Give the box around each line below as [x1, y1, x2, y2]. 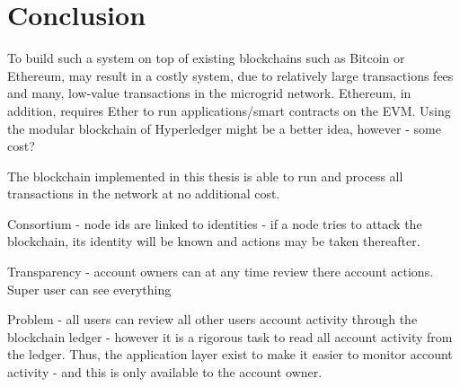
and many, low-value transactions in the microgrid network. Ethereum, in [7, 84, 411, 102]
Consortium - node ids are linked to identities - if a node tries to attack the [7, 214, 422, 233]
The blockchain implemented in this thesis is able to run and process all [7, 166, 403, 185]
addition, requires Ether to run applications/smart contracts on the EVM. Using [7, 101, 451, 119]
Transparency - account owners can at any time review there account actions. [7, 262, 434, 281]
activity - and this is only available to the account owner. [7, 363, 323, 382]
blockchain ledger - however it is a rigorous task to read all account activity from [7, 327, 453, 346]
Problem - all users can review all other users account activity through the [7, 310, 418, 329]
